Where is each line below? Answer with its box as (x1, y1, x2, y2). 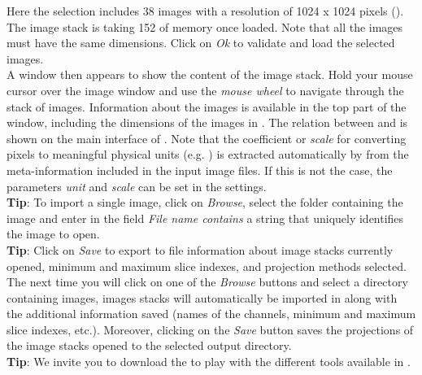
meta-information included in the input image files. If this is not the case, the (7, 161, 393, 178)
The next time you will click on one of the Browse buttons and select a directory (7, 273, 408, 290)
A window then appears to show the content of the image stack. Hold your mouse (7, 66, 413, 83)
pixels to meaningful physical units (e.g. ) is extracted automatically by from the (7, 146, 409, 163)
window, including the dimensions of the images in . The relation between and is (7, 114, 408, 131)
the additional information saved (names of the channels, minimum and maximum (7, 305, 416, 322)
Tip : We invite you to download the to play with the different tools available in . (7, 353, 411, 370)
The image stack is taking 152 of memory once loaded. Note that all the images (7, 18, 403, 35)
